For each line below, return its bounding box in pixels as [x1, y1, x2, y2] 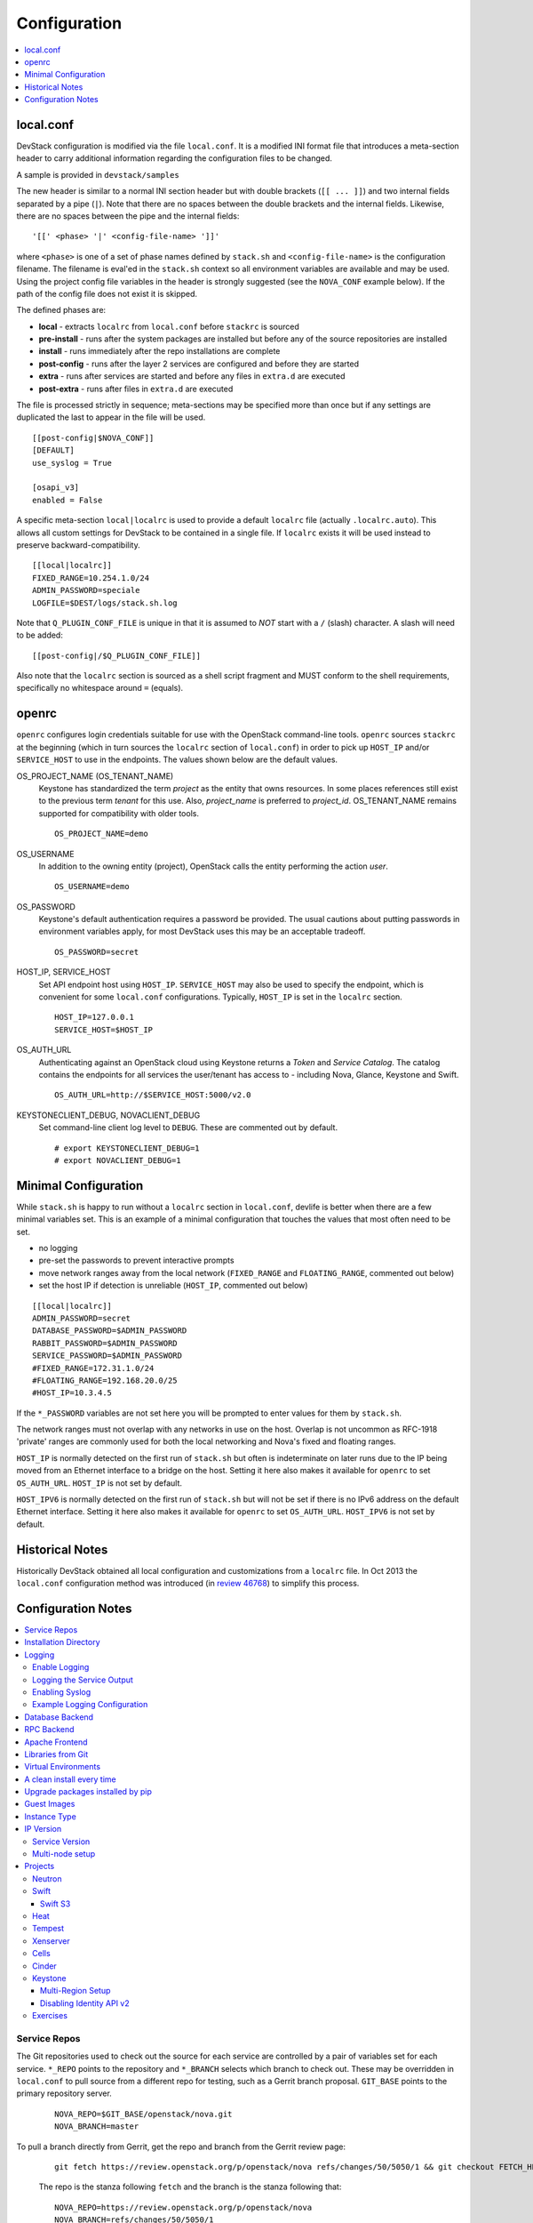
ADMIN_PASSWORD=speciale [32, 585, 140, 596]
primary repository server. [16, 2088, 113, 2099]
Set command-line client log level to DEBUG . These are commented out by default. [38, 1122, 338, 1133]
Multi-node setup [32, 1849, 96, 1859]
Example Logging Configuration [32, 1699, 148, 1710]
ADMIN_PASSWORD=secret [32, 1312, 131, 1323]
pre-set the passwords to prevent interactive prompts [38, 1255, 235, 1266]
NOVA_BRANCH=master [54, 2122, 139, 2131]
